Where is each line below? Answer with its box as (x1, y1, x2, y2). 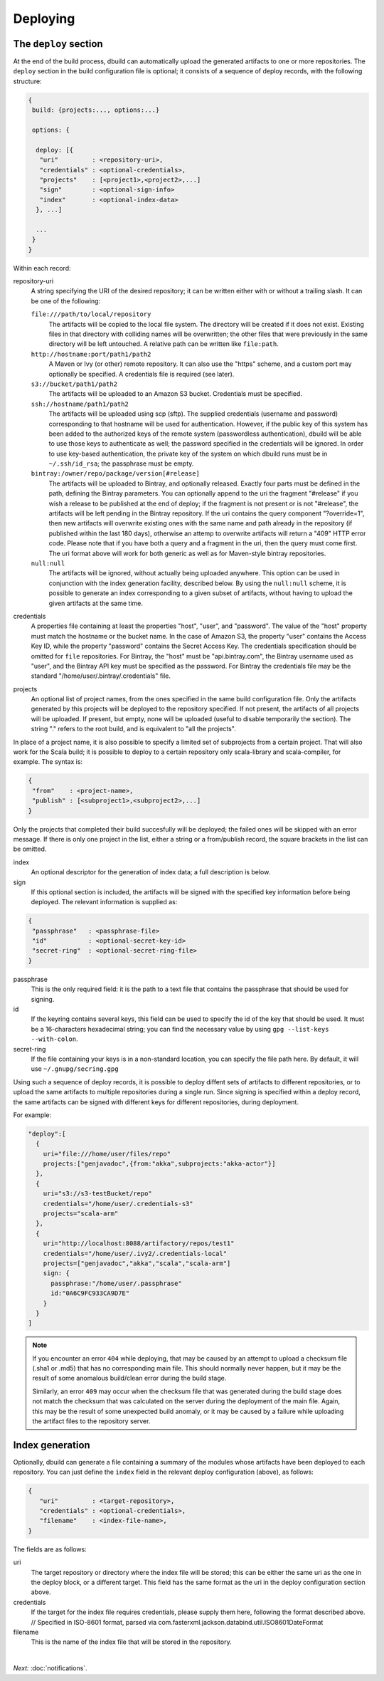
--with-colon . (31, 1035, 78, 1043)
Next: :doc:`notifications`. (13, 1664, 88, 1672)
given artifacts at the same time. (48, 599, 144, 607)
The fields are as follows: (13, 1545, 87, 1554)
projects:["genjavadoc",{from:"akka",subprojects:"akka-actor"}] (43, 1160, 276, 1168)
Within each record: (13, 263, 71, 272)
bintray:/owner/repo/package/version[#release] (31, 470, 201, 478)
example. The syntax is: (13, 758, 83, 766)
